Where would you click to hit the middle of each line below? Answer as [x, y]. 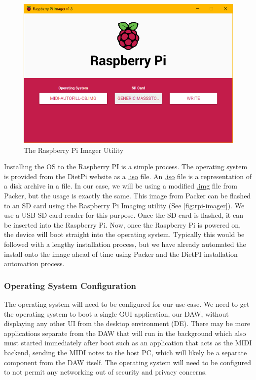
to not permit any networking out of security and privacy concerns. [106, 372]
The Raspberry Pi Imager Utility [74, 150]
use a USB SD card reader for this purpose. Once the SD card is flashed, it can [124, 215]
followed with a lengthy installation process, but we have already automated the [125, 244]
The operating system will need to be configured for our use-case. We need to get [127, 304]
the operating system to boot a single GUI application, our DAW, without [116, 313]
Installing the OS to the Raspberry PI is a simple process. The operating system [126, 166]
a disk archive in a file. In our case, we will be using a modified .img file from [121, 186]
